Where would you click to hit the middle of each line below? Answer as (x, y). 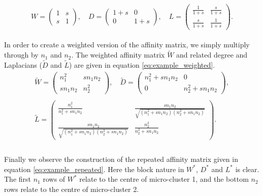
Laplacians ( (23, 65)
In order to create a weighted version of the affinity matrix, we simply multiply (127, 45)
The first (18, 179)
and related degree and (212, 55)
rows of (54, 179)
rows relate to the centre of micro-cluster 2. (72, 189)
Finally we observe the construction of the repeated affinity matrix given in (121, 159)
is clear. (247, 169)
